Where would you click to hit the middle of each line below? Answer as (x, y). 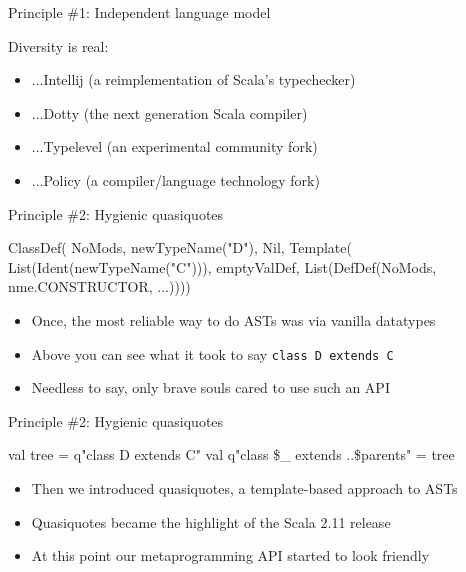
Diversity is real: (58, 45)
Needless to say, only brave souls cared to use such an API (210, 387)
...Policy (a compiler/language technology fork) (175, 179)
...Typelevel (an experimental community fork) (174, 146)
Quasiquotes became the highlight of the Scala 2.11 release (211, 521)
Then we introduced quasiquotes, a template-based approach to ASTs (244, 487)
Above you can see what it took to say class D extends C (212, 353)
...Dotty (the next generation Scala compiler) (169, 112)
